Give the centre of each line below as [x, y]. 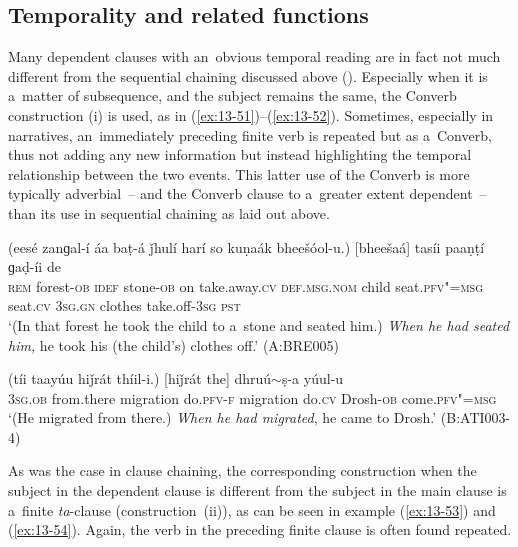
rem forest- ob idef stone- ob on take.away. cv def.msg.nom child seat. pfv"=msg [245, 285]
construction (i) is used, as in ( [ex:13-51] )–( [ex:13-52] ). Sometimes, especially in [251, 114]
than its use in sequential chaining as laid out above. [169, 212]
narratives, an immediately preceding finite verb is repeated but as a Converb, [250, 134]
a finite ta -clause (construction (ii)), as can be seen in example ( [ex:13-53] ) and [252, 509]
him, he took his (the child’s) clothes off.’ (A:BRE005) [173, 344]
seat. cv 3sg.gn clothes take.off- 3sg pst [124, 305]
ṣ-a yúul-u [312, 378]
